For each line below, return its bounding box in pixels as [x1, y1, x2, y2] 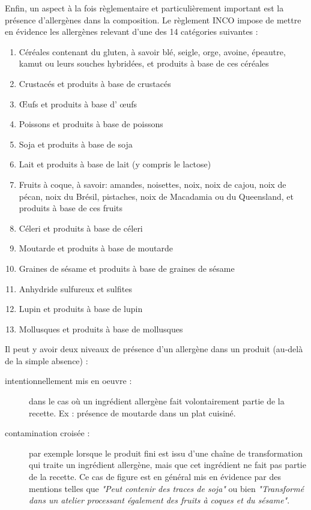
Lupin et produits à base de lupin [19, 302, 143, 315]
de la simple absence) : [5, 354, 88, 367]
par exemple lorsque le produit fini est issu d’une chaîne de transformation [29, 446, 303, 459]
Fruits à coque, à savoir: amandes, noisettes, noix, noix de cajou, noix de [19, 178, 286, 190]
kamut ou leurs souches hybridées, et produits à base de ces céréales [19, 57, 269, 70]
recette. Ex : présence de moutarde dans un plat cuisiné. [29, 406, 236, 419]
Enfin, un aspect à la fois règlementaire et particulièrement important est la [5, 2, 284, 14]
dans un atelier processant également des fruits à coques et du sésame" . [29, 494, 290, 506]
